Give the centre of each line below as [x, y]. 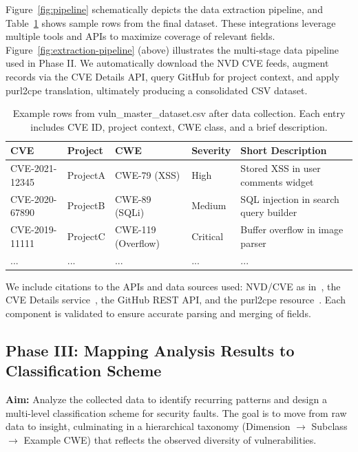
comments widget [277, 181]
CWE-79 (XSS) [147, 174]
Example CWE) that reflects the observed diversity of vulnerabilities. [170, 439]
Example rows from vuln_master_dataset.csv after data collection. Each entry [179, 113]
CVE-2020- [34, 198]
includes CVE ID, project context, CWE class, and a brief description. [179, 126]
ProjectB [86, 205]
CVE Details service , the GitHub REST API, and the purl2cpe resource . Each [176, 300]
